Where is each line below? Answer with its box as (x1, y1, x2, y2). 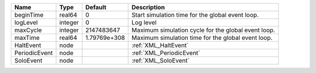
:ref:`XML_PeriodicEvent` (131, 49, 200, 57)
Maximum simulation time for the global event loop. (131, 34, 273, 42)
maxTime (14, 34, 40, 42)
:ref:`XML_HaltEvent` (131, 41, 189, 49)
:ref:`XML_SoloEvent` (131, 57, 190, 64)
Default (85, 3, 107, 11)
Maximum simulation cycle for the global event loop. (131, 26, 276, 34)
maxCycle (14, 26, 42, 34)
